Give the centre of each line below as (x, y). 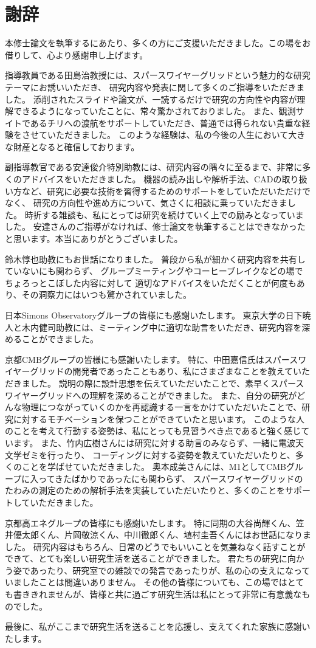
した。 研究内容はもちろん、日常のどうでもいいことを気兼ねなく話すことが (155, 546)
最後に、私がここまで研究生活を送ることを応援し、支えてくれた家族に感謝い (158, 626)
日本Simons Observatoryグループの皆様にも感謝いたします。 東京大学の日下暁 (158, 315)
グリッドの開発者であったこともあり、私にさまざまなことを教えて (161, 371)
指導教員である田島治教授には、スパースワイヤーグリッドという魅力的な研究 (158, 75)
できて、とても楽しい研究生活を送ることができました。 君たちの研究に (146, 558)
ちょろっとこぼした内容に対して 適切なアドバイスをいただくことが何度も (151, 282)
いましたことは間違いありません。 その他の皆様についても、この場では (146, 582)
